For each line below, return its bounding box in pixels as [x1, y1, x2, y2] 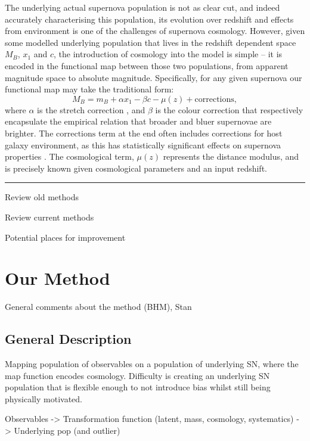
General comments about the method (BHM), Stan [5, 300, 192, 313]
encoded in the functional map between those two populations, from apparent [5, 59, 289, 72]
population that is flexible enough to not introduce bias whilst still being [5, 381, 271, 393]
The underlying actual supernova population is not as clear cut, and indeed [5, 1, 280, 13]
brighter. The [5, 126, 54, 139]
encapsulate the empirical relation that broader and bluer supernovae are [5, 115, 272, 128]
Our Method [5, 266, 110, 290]
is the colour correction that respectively [155, 103, 303, 116]
